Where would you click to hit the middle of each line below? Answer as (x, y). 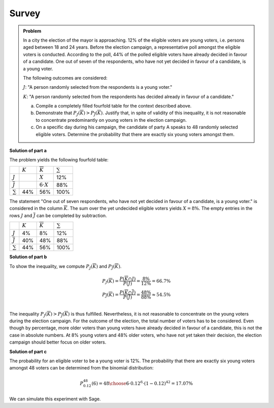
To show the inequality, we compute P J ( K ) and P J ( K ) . (65, 267)
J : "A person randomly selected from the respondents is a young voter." (98, 87)
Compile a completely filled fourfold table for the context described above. (114, 106)
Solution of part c (28, 351)
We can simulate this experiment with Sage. (55, 399)
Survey (25, 13)
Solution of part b (28, 257)
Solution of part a (28, 151)
